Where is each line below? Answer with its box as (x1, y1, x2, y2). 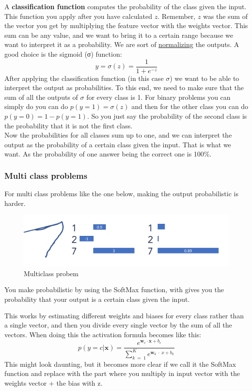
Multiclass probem (24, 268, 79, 278)
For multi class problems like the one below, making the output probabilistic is (4, 188, 238, 199)
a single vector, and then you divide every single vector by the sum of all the (4, 320, 232, 330)
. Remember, (157, 11, 196, 21)
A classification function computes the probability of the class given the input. (4, 1, 247, 11)
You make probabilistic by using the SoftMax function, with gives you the (4, 284, 224, 295)
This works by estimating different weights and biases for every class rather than (4, 310, 244, 320)
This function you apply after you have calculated (4, 11, 153, 21)
